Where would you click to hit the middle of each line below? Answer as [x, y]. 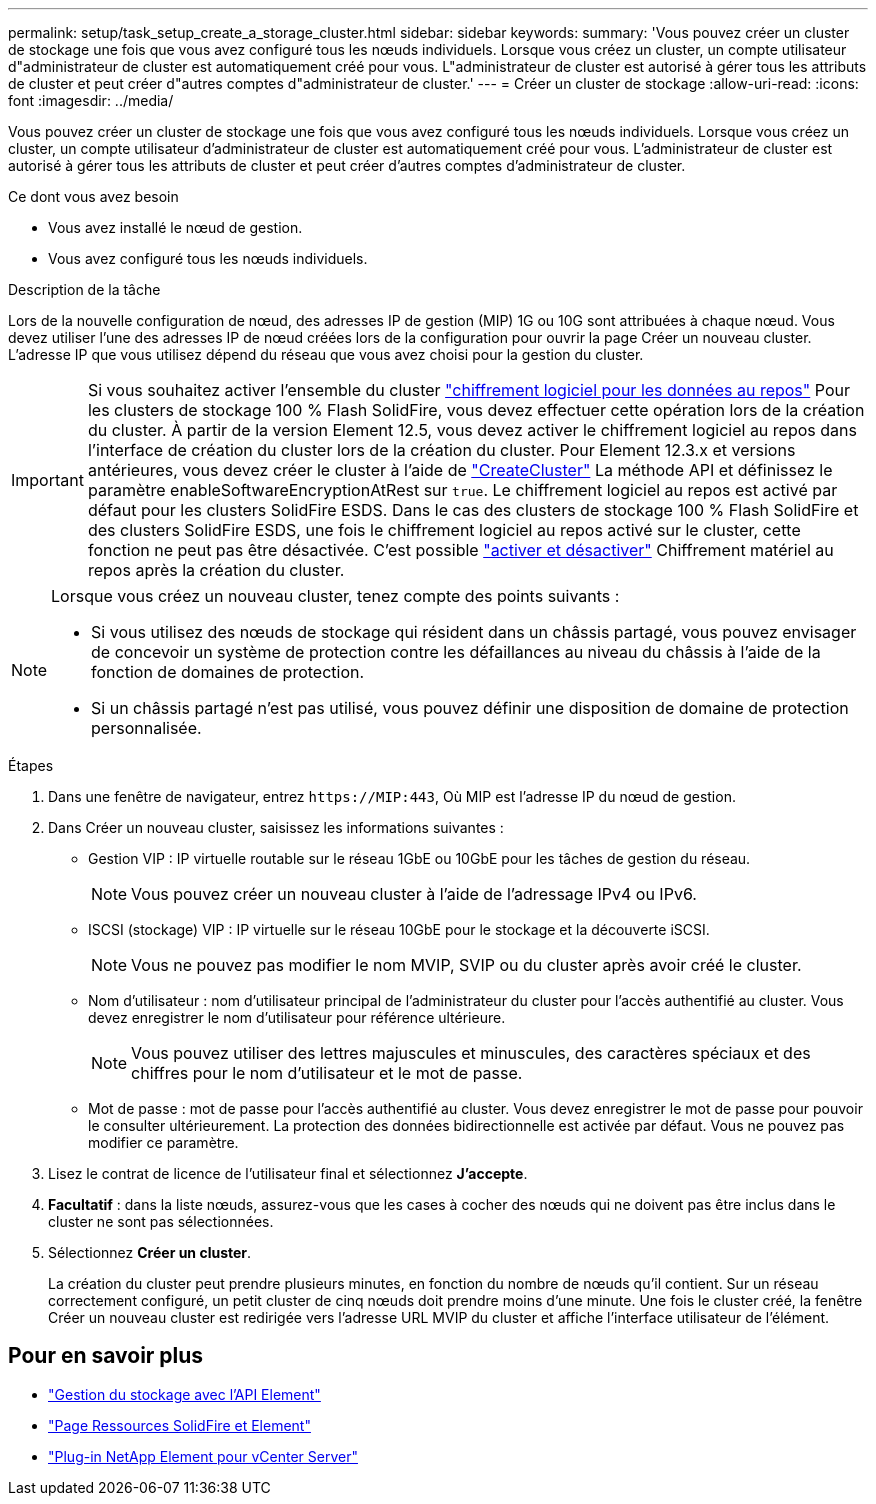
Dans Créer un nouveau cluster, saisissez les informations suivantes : [276, 827]
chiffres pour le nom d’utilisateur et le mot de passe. [327, 1073]
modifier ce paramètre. [163, 1142]
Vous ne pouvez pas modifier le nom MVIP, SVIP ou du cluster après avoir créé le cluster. [466, 965]
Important [47, 480]
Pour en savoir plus [106, 1356]
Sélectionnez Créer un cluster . [150, 1252]
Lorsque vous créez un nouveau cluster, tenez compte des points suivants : [335, 596]
